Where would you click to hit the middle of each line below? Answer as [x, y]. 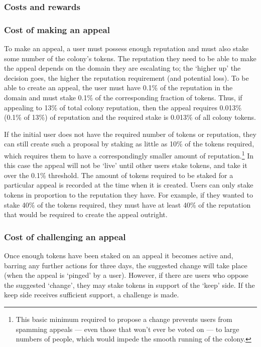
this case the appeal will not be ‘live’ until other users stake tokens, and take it [126, 165]
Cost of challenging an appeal [65, 236]
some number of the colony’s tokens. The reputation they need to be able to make [130, 58]
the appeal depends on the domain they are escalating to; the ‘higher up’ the [122, 68]
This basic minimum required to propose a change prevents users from [124, 319]
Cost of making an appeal [57, 29]
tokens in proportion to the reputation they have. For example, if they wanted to [128, 195]
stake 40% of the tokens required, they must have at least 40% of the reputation [127, 204]
